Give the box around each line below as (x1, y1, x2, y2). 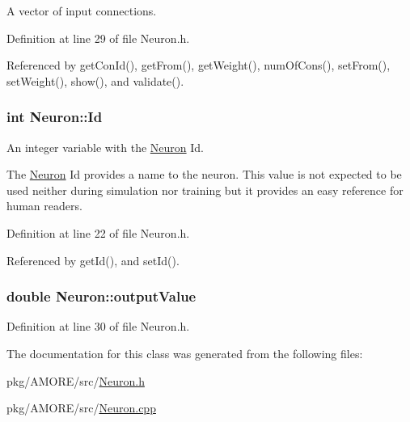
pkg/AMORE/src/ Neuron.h (6, 372, 145, 389)
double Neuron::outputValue (6, 286, 197, 306)
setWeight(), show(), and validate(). (6, 72, 184, 89)
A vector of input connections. (6, 2, 157, 19)
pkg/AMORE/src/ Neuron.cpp (6, 399, 156, 416)
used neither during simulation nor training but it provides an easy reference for (6, 181, 404, 198)
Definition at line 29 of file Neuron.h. (6, 29, 190, 46)
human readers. (6, 197, 82, 214)
